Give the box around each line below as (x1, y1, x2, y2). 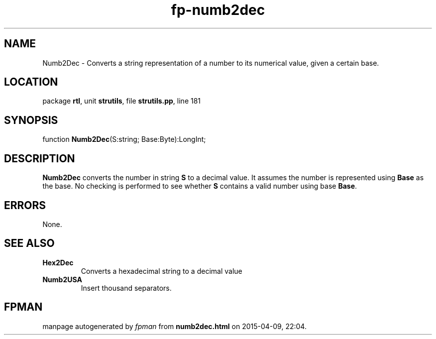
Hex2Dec (42, 258, 74, 267)
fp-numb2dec (171, 1, 265, 18)
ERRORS (4, 199, 46, 212)
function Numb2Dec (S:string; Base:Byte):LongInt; (42, 135, 206, 144)
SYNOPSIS (4, 113, 58, 126)
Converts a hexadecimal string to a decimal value (81, 266, 242, 275)
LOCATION (4, 76, 58, 89)
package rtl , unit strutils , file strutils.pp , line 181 (42, 97, 201, 106)
